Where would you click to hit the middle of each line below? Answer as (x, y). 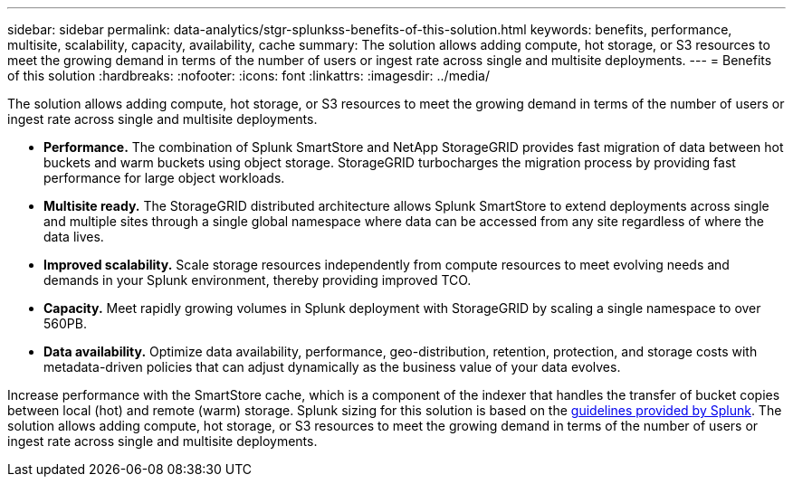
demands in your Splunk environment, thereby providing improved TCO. (258, 280)
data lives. (74, 237)
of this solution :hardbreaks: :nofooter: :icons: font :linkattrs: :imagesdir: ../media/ (248, 76)
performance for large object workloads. (164, 178)
